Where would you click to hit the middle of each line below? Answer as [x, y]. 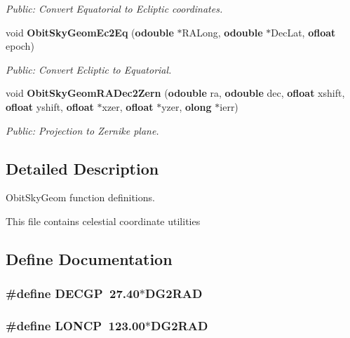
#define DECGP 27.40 [73, 293]
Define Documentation [89, 258]
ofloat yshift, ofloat [50, 106]
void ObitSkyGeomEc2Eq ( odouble [90, 32]
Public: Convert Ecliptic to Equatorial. [89, 69]
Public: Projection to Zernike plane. [82, 130]
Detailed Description [82, 168]
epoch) [20, 46]
